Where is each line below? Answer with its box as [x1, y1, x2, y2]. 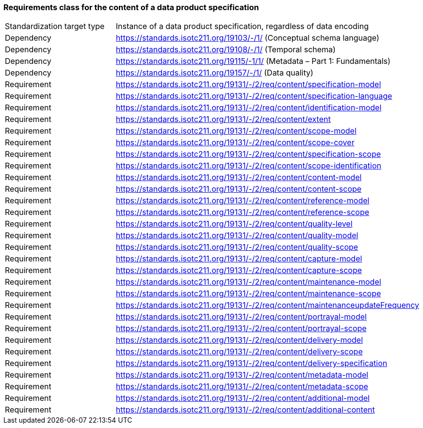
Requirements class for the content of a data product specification [3, 2, 259, 12]
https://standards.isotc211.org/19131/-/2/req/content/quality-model [115, 230, 358, 241]
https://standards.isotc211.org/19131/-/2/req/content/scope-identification [115, 161, 381, 171]
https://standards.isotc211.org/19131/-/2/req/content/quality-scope [115, 242, 358, 252]
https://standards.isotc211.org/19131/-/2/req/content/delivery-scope [115, 347, 363, 357]
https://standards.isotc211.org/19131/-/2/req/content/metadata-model [115, 370, 369, 380]
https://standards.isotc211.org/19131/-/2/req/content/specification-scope [115, 149, 381, 159]
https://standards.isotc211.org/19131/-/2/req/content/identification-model [115, 103, 382, 113]
